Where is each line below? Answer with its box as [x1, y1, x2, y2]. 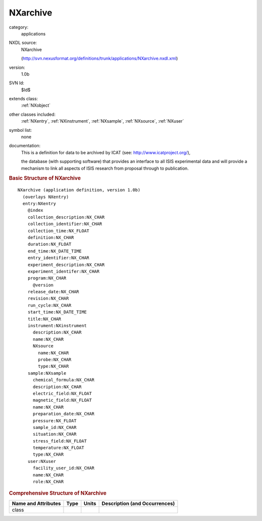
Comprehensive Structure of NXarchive [9, 490, 107, 497]
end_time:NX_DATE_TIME [27, 248, 82, 254]
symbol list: [9, 127, 32, 133]
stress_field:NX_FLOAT [33, 438, 87, 443]
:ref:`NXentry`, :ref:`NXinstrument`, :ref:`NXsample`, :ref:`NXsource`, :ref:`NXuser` [21, 118, 184, 124]
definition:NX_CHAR [27, 235, 74, 240]
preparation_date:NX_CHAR [33, 411, 95, 417]
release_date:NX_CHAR [27, 289, 80, 295]
